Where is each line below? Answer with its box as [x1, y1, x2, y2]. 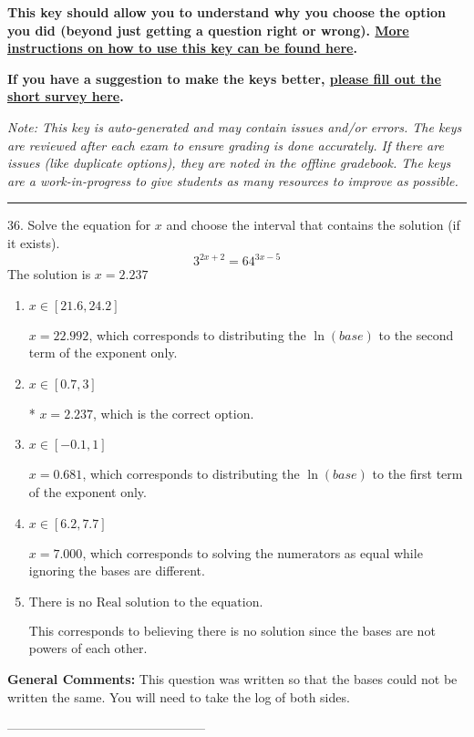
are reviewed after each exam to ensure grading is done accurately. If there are [7, 135, 444, 154]
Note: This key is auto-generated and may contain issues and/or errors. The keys [7, 117, 462, 136]
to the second [378, 325, 454, 344]
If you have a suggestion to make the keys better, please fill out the [7, 68, 441, 88]
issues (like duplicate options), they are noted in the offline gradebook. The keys [7, 153, 451, 172]
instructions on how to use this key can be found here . [7, 38, 357, 57]
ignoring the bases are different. [28, 561, 205, 580]
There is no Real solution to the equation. [28, 596, 263, 609]
